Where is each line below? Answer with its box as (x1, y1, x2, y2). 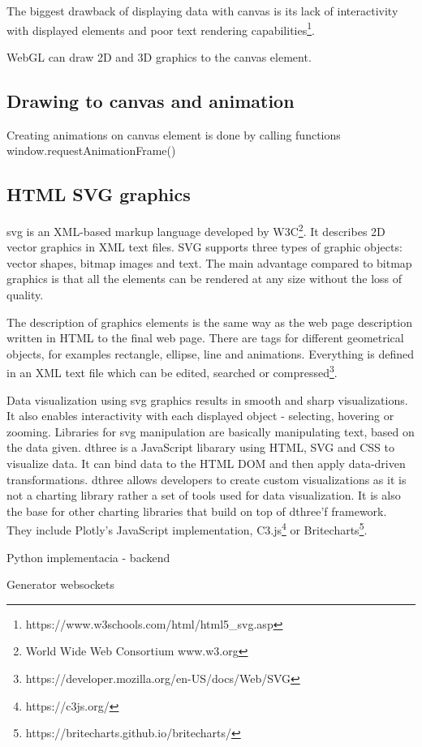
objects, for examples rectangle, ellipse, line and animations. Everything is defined (6, 345, 414, 362)
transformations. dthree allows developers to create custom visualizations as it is (6, 470, 407, 487)
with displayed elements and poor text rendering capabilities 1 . (6, 19, 315, 38)
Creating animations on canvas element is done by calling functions (6, 126, 341, 143)
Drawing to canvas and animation (6, 88, 295, 113)
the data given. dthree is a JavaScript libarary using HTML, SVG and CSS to (6, 439, 395, 456)
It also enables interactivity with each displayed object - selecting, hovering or (6, 407, 394, 424)
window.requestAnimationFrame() (6, 142, 176, 159)
